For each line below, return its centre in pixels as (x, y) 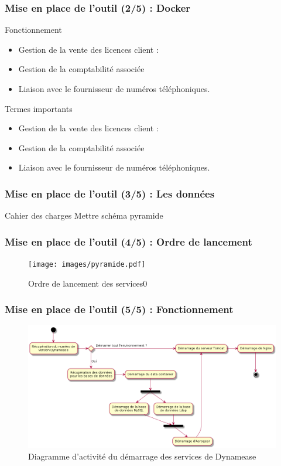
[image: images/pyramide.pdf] (87, 264)
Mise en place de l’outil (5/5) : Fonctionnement (119, 309)
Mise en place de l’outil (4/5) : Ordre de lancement (128, 241)
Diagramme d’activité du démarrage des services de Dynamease (142, 456)
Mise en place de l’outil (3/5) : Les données (110, 193)
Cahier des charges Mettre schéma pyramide (84, 215)
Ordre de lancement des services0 (88, 283)
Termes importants (39, 108)
